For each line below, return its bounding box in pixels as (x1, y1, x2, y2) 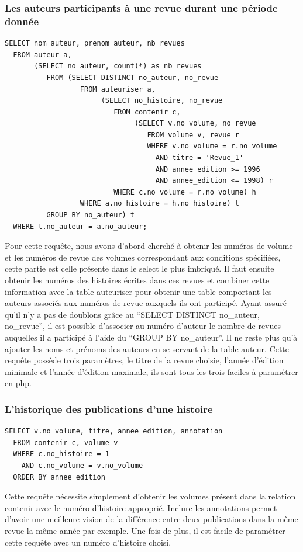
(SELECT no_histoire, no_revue (101, 96, 223, 105)
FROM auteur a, (13, 50, 72, 59)
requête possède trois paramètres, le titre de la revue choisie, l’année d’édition (5, 354, 284, 366)
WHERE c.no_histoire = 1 (13, 450, 109, 459)
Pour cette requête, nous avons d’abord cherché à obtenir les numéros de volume (5, 239, 293, 252)
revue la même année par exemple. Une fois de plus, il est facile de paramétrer (5, 524, 285, 536)
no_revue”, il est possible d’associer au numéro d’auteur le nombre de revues (5, 320, 281, 332)
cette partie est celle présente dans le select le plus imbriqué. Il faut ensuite (5, 262, 274, 275)
